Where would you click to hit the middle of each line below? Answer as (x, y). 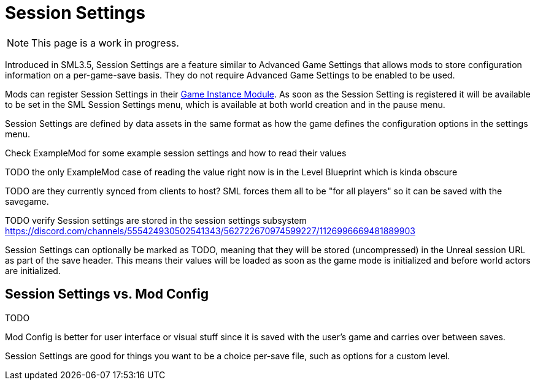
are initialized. (33, 270)
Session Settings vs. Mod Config (107, 294)
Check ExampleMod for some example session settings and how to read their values (176, 153)
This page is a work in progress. (105, 43)
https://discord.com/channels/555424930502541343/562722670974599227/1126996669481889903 (210, 231)
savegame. (27, 201)
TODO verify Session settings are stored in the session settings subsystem (156, 220)
